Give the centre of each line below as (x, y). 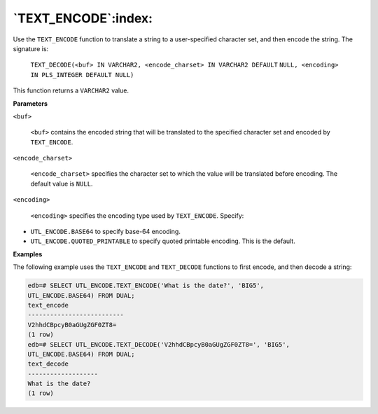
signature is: (31, 48)
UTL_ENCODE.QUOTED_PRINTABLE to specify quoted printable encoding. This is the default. (163, 241)
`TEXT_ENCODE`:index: (83, 18)
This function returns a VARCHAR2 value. (71, 90)
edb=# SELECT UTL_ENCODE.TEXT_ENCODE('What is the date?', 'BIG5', (146, 286)
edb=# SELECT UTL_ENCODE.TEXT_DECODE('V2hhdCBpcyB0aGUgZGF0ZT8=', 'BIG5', (159, 344)
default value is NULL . (62, 184)
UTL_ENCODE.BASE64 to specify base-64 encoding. (106, 232)
